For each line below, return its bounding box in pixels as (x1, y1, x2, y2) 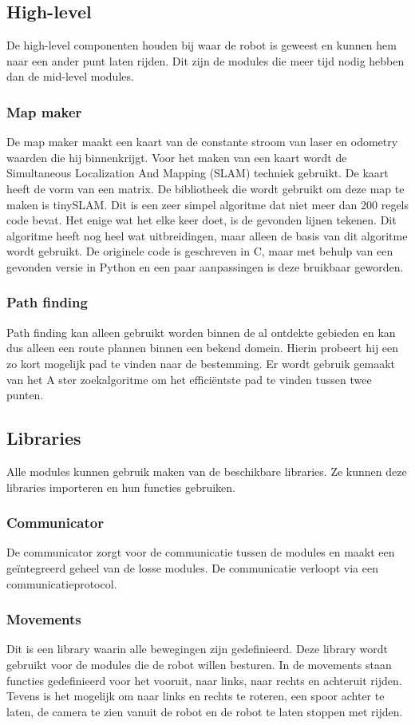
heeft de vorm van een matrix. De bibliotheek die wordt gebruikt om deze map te (6, 180, 405, 196)
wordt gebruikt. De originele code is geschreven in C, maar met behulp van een (6, 243, 393, 259)
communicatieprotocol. (6, 575, 117, 592)
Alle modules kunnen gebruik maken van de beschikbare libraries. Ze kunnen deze (6, 462, 407, 479)
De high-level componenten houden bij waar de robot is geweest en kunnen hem (6, 37, 397, 53)
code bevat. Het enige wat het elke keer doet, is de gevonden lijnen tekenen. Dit (6, 212, 397, 228)
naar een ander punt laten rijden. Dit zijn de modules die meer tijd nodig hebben (6, 52, 405, 69)
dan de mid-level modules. (6, 68, 134, 85)
